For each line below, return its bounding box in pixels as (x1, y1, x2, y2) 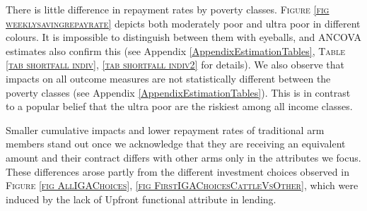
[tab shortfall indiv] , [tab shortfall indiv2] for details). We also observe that (6, 57, 345, 72)
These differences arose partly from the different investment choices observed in (6, 164, 349, 179)
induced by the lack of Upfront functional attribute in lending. (6, 191, 276, 206)
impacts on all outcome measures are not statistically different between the (6, 71, 331, 85)
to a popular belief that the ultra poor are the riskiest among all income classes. (6, 99, 353, 114)
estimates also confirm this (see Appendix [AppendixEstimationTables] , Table (6, 43, 345, 58)
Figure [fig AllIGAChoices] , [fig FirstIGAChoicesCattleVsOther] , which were (6, 178, 359, 193)
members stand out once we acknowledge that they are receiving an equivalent (6, 136, 346, 151)
